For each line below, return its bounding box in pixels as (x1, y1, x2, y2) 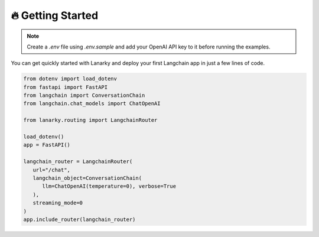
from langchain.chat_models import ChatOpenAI (23, 100, 161, 107)
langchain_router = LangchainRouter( (23, 158, 133, 165)
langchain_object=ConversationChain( (32, 175, 142, 181)
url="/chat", (32, 166, 71, 173)
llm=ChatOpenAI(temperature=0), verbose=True (42, 183, 177, 190)
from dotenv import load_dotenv (23, 76, 118, 82)
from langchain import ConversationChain (23, 92, 145, 99)
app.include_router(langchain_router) (23, 216, 136, 223)
